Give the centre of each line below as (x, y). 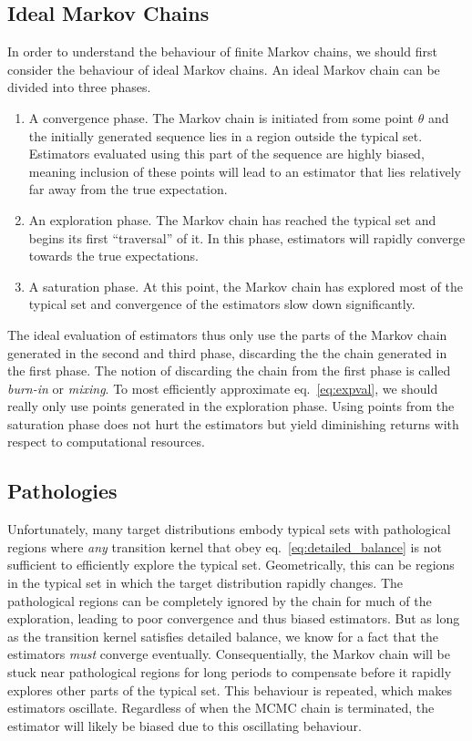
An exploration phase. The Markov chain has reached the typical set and (232, 219)
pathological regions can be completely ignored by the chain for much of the (220, 600)
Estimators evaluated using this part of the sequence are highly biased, (226, 154)
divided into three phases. (79, 87)
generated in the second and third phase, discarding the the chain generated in (227, 352)
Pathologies (62, 491)
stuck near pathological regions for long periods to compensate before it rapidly (230, 672)
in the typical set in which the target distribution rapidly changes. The (205, 583)
